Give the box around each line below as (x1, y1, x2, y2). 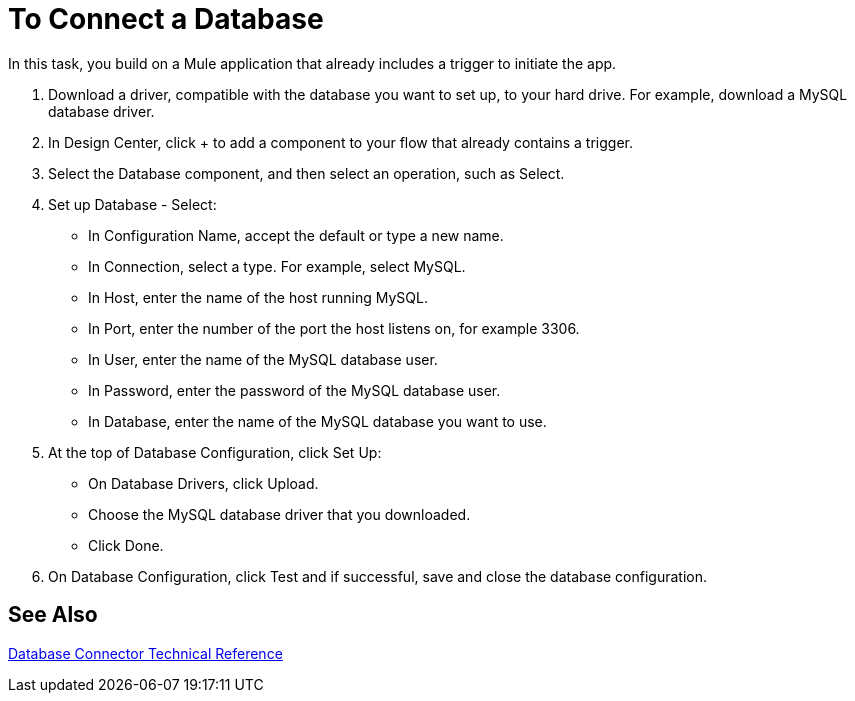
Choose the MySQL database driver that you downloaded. (88, 505, 471, 523)
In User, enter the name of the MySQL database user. (88, 350, 438, 368)
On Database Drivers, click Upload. (88, 474, 319, 492)
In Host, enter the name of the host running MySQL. (88, 288, 428, 306)
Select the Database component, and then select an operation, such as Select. (48, 164, 565, 182)
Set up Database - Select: (48, 195, 217, 213)
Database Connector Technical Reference (8, 644, 283, 662)
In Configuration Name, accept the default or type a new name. (88, 226, 504, 244)
